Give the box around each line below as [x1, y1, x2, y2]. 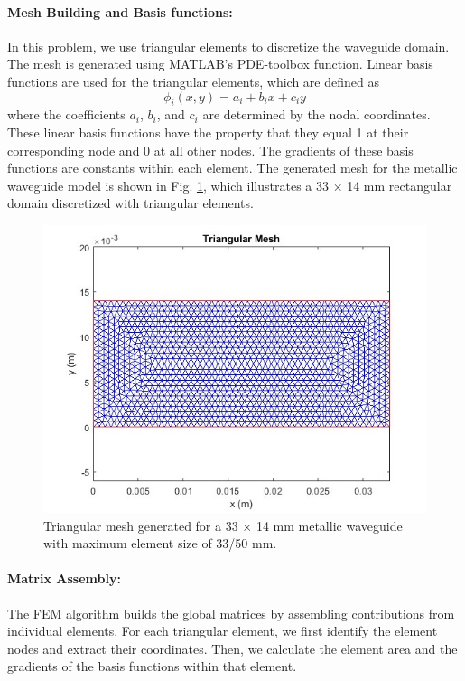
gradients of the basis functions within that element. [7, 657, 297, 676]
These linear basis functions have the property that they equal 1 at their [7, 122, 409, 141]
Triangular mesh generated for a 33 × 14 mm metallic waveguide [43, 515, 403, 534]
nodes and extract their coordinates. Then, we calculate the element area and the [7, 638, 458, 657]
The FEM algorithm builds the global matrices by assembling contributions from [7, 603, 455, 622]
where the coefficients [7, 105, 126, 124]
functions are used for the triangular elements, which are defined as [7, 71, 379, 90]
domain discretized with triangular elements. [7, 194, 254, 213]
